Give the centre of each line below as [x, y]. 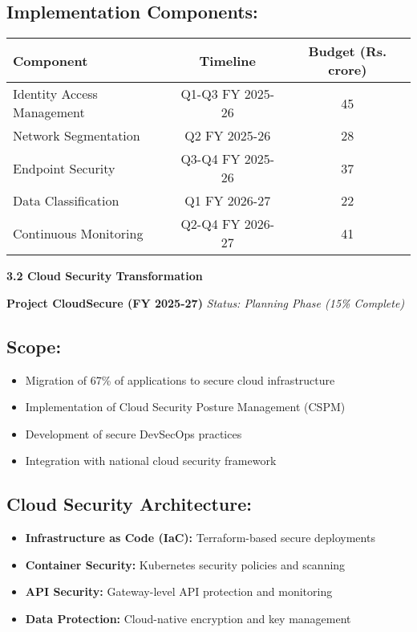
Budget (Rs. [348, 51]
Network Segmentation [77, 136]
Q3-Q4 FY [211, 159]
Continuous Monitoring [78, 233]
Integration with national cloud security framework [151, 461]
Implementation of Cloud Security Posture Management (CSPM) [185, 407]
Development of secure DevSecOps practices [134, 433]
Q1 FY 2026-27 [228, 201]
